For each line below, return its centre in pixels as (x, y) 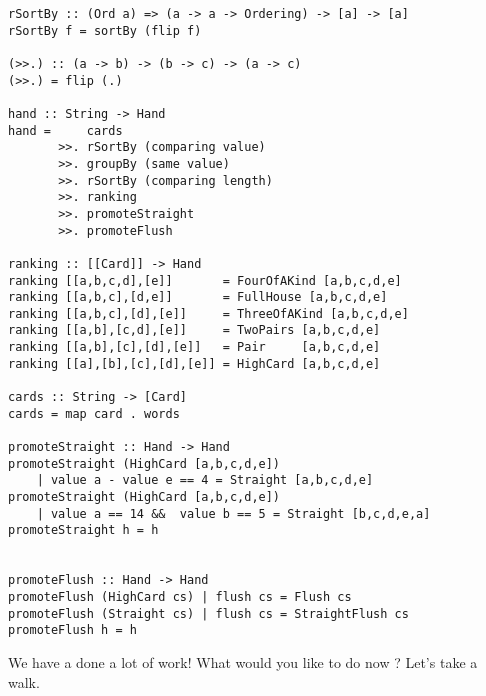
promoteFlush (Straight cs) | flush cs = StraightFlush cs (208, 613)
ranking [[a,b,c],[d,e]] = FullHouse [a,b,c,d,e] (198, 297)
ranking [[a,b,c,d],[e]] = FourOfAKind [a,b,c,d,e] (205, 280)
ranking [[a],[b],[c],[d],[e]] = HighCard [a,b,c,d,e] (194, 363)
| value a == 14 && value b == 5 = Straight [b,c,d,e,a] (233, 513)
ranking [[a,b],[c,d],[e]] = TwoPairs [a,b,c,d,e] (194, 330)
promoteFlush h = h (72, 630)
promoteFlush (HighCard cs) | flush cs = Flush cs (180, 596)
